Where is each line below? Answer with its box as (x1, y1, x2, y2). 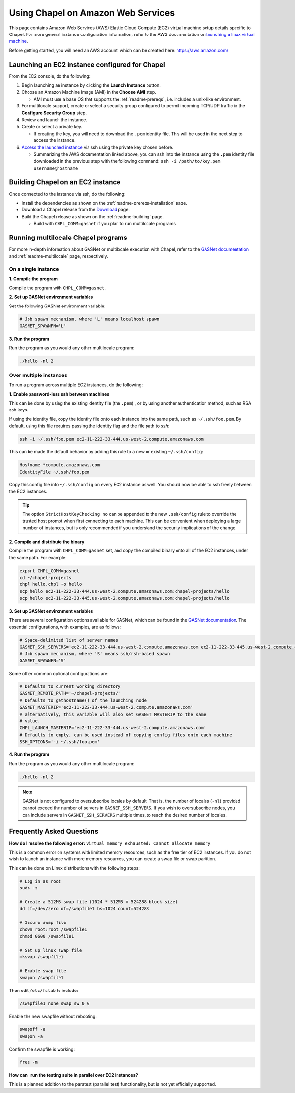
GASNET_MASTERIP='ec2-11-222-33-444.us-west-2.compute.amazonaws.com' (19, 705, 194, 710)
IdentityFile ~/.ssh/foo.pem (19, 469, 90, 475)
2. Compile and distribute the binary (9, 539, 85, 545)
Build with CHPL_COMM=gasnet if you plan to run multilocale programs (33, 221, 176, 227)
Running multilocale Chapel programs (9, 233, 128, 241)
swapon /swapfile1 (19, 975, 64, 981)
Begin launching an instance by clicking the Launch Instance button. (21, 82, 161, 88)
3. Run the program (9, 336, 49, 342)
